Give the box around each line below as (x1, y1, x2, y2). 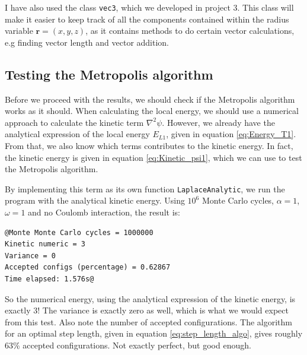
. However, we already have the (162, 116, 275, 128)
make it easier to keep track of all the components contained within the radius (5, 12, 289, 25)
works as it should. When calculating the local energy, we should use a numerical (5, 104, 299, 117)
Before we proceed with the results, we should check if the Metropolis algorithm (5, 93, 295, 105)
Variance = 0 (5, 251, 56, 260)
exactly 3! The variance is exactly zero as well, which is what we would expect (5, 304, 289, 316)
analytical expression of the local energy (5, 128, 150, 140)
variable (5, 24, 33, 37)
